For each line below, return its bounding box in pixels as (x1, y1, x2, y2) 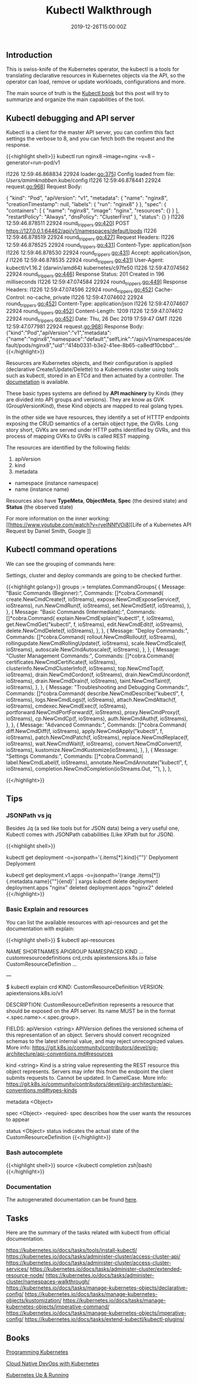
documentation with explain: (6, 925, 75, 932)
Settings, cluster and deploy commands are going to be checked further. (6, 571, 182, 579)
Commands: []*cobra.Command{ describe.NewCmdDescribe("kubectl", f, (6, 689, 184, 697)
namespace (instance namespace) (14, 479, 99, 486)
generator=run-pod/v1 (6, 159, 61, 166)
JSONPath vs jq (6, 812, 52, 820)
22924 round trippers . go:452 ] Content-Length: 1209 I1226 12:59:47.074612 (6, 308, 183, 316)
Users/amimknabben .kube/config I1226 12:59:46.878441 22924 (6, 177, 161, 184)
